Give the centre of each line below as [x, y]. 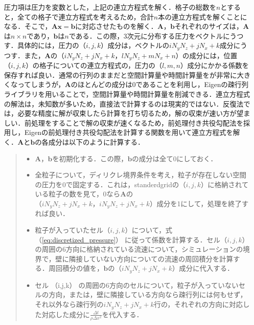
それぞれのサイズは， [209, 26]
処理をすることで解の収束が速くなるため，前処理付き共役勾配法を [137, 122]
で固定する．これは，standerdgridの [122, 184]
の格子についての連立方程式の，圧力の [94, 65]
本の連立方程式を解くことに [202, 16]
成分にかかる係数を [218, 65]
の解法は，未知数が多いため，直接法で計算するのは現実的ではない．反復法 [124, 103]
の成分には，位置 [210, 55]
